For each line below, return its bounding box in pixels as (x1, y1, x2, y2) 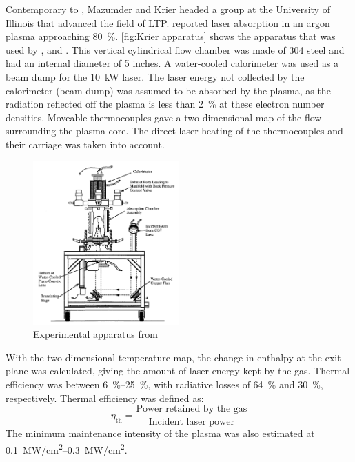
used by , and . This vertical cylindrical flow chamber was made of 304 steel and (6, 42, 345, 57)
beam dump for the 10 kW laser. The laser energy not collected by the (6, 69, 305, 83)
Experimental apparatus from (33, 327, 158, 341)
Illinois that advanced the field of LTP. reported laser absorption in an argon (6, 15, 330, 30)
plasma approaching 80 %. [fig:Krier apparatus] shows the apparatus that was (6, 29, 336, 43)
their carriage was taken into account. (6, 137, 165, 151)
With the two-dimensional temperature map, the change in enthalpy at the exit (6, 350, 341, 364)
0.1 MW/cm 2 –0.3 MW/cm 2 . (6, 440, 128, 456)
